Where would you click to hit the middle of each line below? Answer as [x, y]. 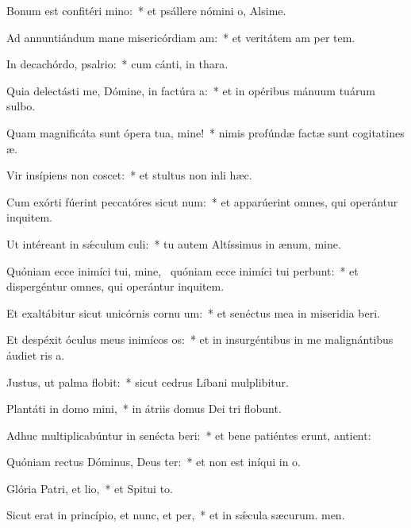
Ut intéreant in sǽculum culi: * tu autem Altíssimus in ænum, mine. [174, 243]
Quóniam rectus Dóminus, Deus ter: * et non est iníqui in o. [154, 462]
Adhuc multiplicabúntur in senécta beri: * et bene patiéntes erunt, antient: [189, 435]
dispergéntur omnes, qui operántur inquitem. [115, 286]
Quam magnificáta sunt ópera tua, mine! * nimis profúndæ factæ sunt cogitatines [205, 132]
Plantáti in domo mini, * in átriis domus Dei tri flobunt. [144, 409]
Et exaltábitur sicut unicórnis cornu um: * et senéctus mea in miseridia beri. [193, 312]
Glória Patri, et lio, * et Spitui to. [90, 488]
